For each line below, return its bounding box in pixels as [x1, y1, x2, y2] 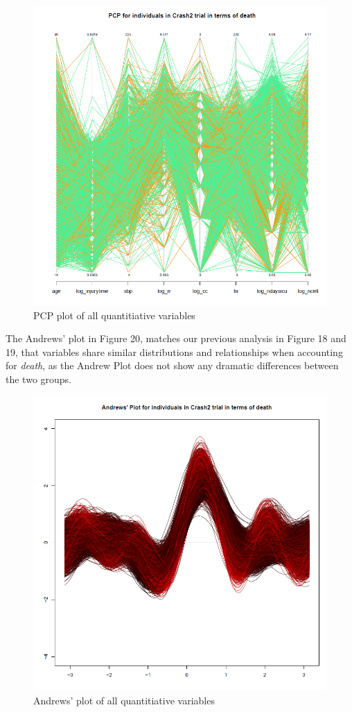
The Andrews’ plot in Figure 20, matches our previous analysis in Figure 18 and [6, 331, 346, 346]
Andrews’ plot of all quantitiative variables [33, 693, 215, 707]
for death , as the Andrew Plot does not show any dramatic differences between [6, 358, 339, 373]
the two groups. [6, 371, 72, 386]
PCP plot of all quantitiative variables [33, 307, 195, 322]
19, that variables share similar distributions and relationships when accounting [6, 344, 343, 359]
